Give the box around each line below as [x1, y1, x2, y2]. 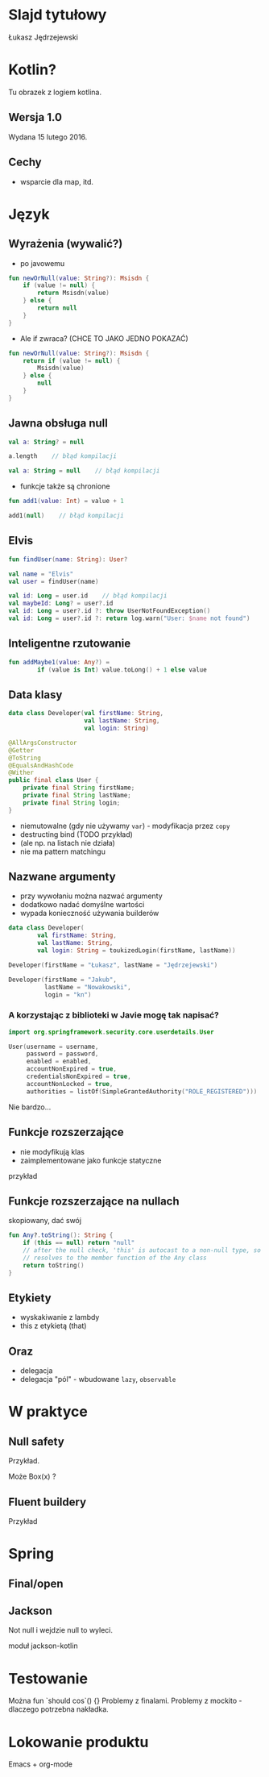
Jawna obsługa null [8, 417, 109, 431]
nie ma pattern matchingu [19, 847, 106, 856]
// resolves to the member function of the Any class [23, 1254, 207, 1262]
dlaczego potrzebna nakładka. [8, 1704, 109, 1714]
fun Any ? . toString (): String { [8, 1231, 114, 1239]
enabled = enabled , [26, 1058, 92, 1066]
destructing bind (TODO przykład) [19, 829, 133, 839]
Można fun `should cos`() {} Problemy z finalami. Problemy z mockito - [8, 1696, 242, 1706]
